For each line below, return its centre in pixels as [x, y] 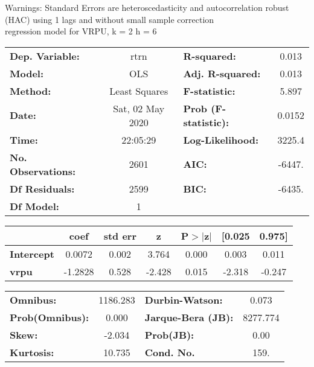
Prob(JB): [169, 334]
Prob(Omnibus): [50, 317]
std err [120, 235]
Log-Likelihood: [221, 139]
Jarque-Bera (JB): [189, 317]
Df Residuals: [42, 188]
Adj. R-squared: [222, 73]
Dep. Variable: [45, 56]
